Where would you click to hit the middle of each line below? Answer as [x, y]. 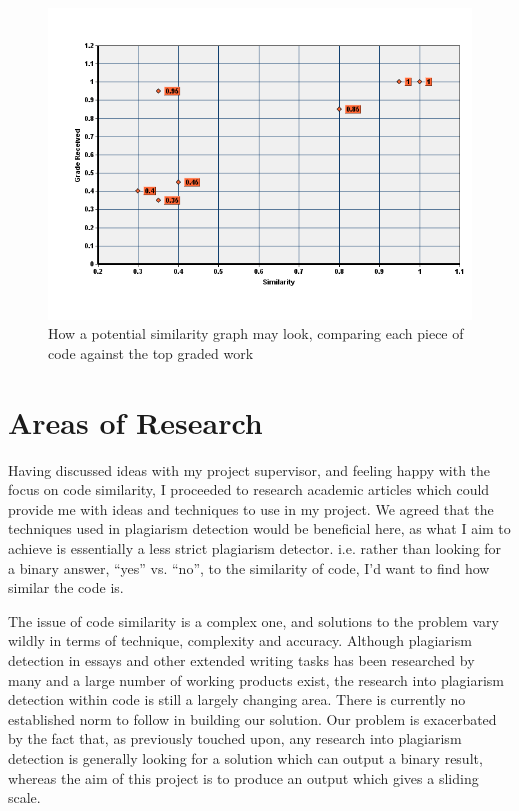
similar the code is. [66, 587]
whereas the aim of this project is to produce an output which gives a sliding [243, 777]
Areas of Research [135, 421]
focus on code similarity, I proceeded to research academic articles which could [249, 489]
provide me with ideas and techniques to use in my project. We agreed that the [251, 508]
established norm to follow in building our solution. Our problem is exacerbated [252, 718]
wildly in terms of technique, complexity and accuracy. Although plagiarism [240, 640]
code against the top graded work [151, 352]
